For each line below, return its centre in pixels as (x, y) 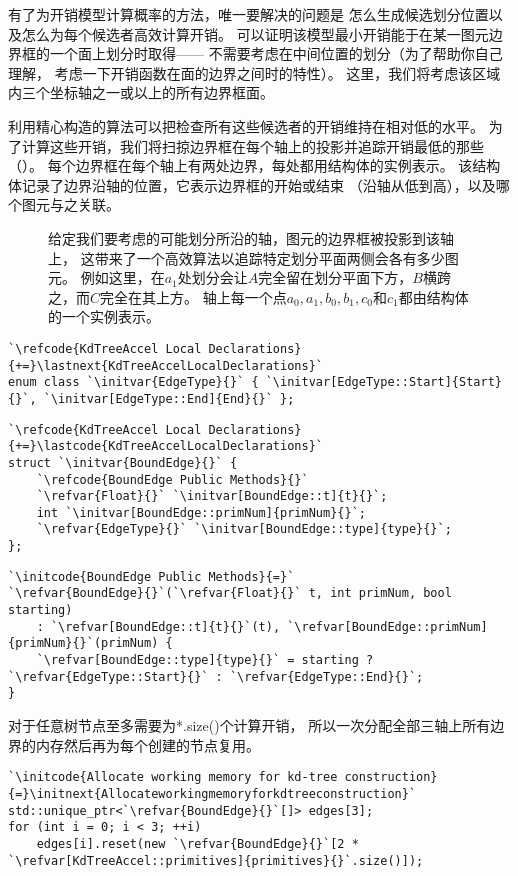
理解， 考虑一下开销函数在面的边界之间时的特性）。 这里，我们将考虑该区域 (254, 72)
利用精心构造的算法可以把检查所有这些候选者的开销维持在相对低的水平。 (246, 125)
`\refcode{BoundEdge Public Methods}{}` (172, 479)
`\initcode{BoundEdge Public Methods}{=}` (151, 576)
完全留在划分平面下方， (335, 277)
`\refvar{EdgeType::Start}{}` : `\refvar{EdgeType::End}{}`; (216, 676)
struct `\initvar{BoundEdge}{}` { (123, 462)
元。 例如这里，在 (106, 277)
